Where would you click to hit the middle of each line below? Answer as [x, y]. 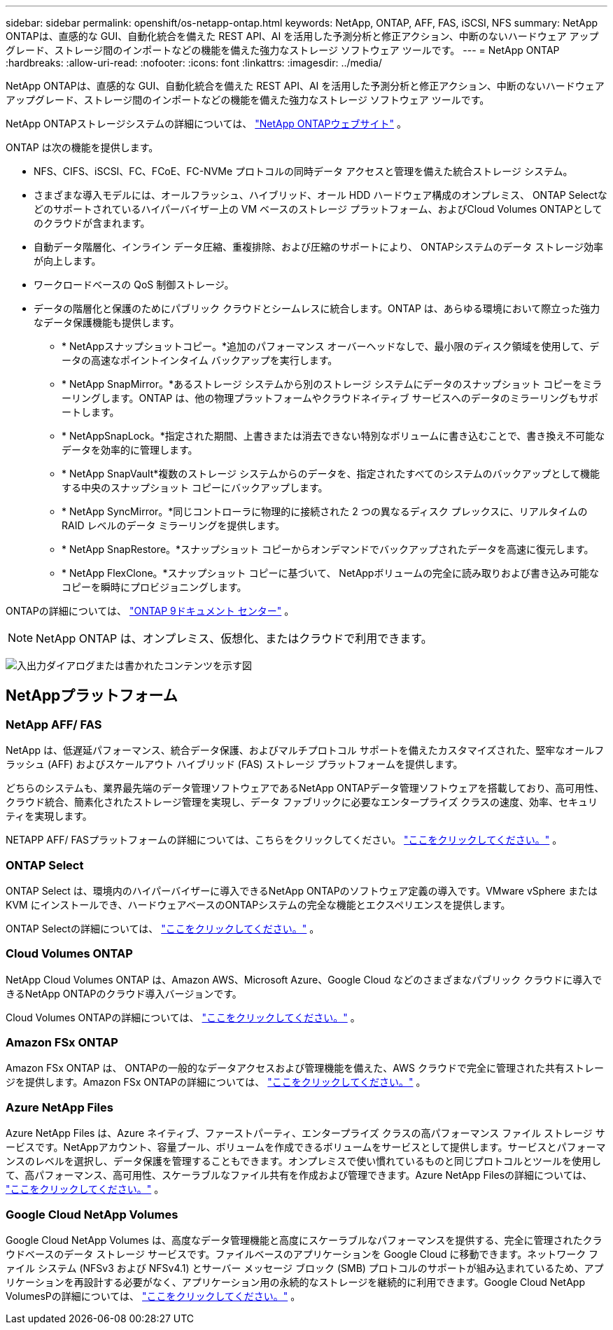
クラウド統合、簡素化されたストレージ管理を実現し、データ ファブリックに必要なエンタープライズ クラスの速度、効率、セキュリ [302, 802]
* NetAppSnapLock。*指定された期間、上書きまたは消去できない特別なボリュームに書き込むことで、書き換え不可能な [333, 436]
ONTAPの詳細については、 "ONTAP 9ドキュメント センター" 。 [150, 611]
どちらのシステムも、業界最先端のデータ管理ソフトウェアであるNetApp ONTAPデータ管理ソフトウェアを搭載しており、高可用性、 [305, 788]
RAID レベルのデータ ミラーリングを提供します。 [174, 525]
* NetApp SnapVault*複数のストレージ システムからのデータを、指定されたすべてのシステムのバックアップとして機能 [331, 474]
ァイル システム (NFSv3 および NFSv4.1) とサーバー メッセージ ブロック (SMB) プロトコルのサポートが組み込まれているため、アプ [305, 1268]
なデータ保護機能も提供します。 [107, 322]
